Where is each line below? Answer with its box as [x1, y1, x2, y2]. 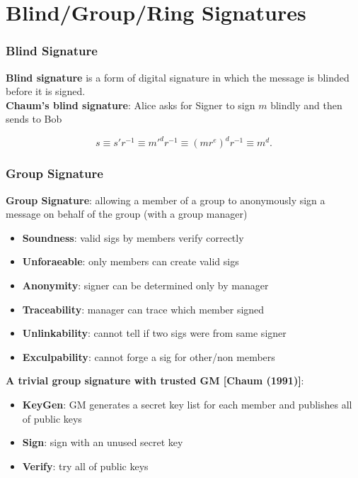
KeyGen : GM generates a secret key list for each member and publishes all [22, 397, 352, 412]
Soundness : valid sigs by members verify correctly [22, 230, 244, 245]
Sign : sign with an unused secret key [22, 435, 183, 450]
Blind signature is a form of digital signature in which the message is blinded [6, 70, 350, 84]
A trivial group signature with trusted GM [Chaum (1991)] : [6, 373, 304, 388]
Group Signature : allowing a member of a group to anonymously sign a [6, 192, 325, 207]
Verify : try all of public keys [22, 458, 149, 473]
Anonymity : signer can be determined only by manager [22, 278, 269, 293]
